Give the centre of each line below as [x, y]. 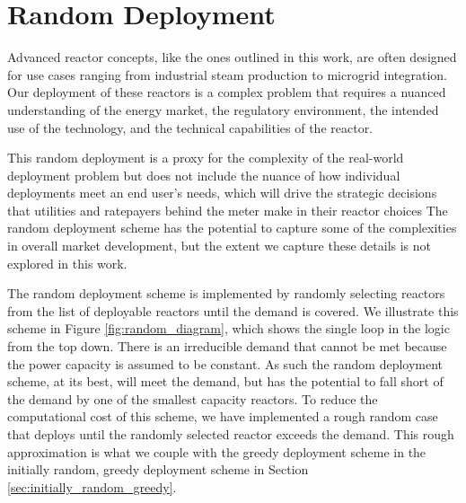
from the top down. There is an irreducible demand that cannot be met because [227, 346]
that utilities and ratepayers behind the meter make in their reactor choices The [228, 210]
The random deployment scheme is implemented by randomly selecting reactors [226, 293]
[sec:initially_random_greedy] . [92, 486]
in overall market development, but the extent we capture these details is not [220, 246]
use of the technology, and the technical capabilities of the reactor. [190, 127]
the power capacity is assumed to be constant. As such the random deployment [225, 363]
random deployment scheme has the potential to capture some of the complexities [232, 228]
